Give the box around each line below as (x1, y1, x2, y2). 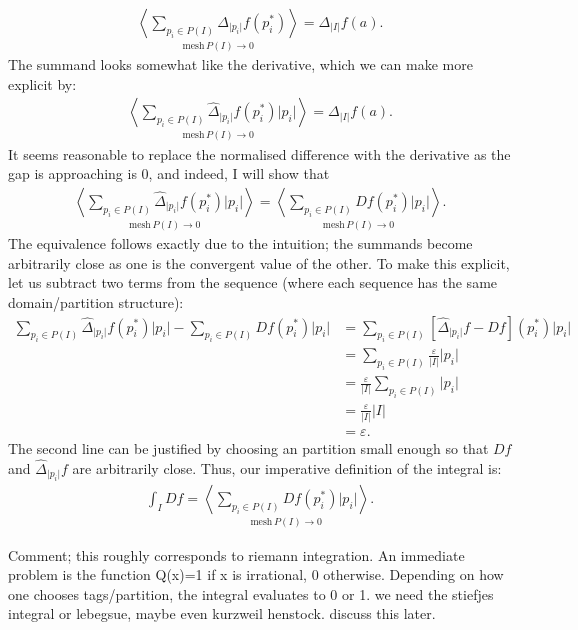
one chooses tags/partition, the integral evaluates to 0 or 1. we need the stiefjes (8, 583, 494, 604)
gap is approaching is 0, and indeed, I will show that (8, 163, 330, 184)
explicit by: (8, 73, 77, 94)
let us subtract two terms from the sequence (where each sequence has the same (8, 272, 498, 293)
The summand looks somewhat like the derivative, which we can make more (8, 54, 473, 75)
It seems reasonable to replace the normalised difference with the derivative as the (8, 143, 511, 164)
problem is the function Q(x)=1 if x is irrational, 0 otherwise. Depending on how (8, 564, 504, 585)
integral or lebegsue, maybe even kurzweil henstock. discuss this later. (8, 603, 436, 624)
